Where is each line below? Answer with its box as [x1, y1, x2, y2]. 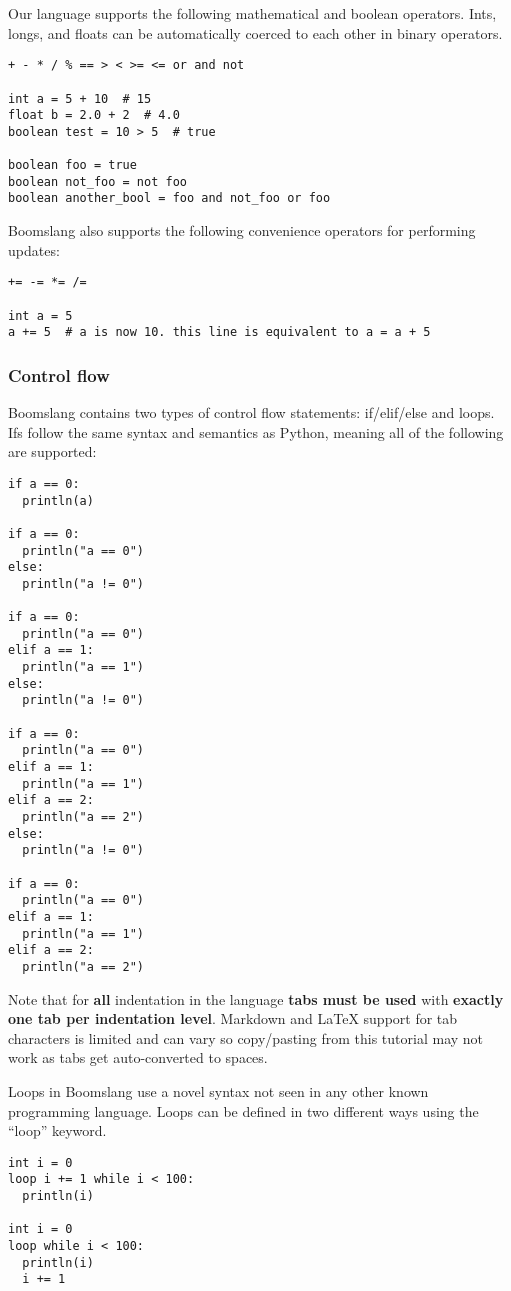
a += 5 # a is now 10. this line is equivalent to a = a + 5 [8, 325, 431, 340]
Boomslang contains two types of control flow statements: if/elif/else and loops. [8, 402, 495, 423]
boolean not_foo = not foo [8, 174, 187, 189]
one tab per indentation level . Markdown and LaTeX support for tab [8, 1008, 458, 1029]
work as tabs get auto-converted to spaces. [8, 1047, 268, 1068]
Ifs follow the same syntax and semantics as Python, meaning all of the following [8, 421, 504, 442]
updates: [8, 239, 60, 260]
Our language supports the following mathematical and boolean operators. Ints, [8, 3, 497, 23]
